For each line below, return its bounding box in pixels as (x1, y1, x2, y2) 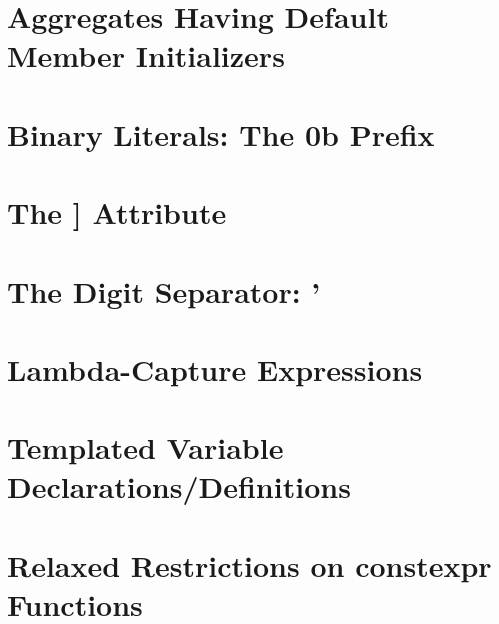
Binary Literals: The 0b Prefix (7, 113, 435, 154)
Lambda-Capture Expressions (7, 348, 423, 389)
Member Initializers (7, 35, 285, 76)
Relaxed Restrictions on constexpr (7, 544, 492, 585)
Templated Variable (7, 427, 284, 468)
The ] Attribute (7, 192, 227, 233)
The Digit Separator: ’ (7, 270, 321, 311)
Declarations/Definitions (7, 466, 351, 507)
